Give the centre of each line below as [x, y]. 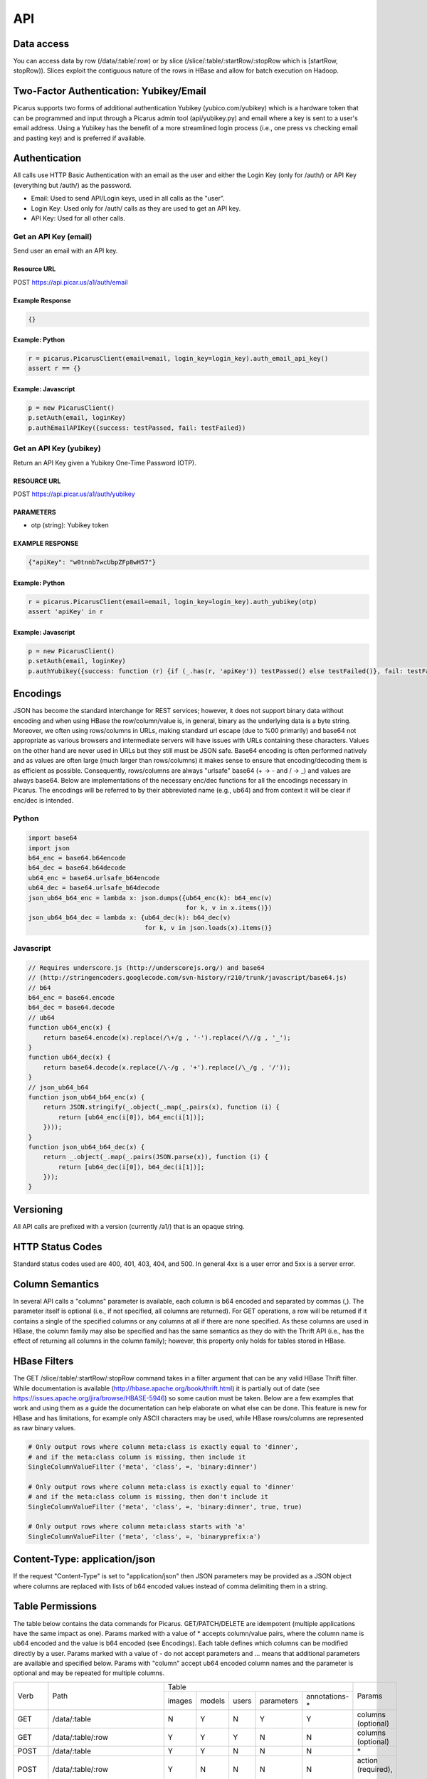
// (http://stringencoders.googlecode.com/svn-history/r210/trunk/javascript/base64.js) [188, 978]
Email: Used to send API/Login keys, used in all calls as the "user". [128, 199]
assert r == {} [54, 369]
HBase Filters [43, 1362]
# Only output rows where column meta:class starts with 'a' [137, 1527]
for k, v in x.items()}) [229, 908]
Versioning [38, 1209]
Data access [41, 44]
